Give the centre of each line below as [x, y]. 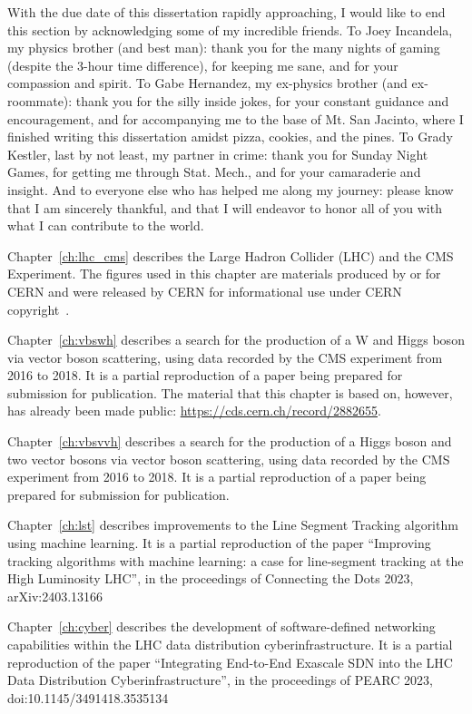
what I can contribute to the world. [106, 225]
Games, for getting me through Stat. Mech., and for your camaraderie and [214, 172]
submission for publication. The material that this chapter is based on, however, [230, 392]
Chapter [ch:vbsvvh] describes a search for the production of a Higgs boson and [230, 441]
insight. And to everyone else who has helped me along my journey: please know [231, 189]
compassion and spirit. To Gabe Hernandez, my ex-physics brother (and [207, 83]
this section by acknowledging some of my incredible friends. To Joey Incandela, [230, 29]
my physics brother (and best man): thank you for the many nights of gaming [224, 48]
